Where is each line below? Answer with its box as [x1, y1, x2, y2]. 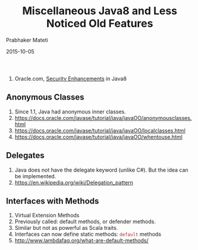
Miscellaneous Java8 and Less [22, 4, 178, 18]
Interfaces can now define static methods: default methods [14, 230, 162, 238]
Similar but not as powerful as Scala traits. [14, 224, 118, 232]
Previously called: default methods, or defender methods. [14, 218, 156, 225]
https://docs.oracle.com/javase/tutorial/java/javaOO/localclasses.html [14, 126, 186, 134]
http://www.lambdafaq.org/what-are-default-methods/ [14, 237, 149, 244]
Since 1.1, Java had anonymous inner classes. [14, 108, 127, 115]
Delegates [6, 150, 45, 161]
